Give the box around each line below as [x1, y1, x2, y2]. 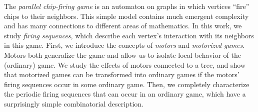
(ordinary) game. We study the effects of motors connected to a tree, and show [4, 59, 246, 70]
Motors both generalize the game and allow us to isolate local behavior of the [4, 49, 241, 60]
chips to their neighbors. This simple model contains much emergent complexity [4, 10, 249, 21]
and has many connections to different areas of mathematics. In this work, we [4, 20, 242, 31]
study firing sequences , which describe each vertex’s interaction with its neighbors [4, 30, 254, 40]
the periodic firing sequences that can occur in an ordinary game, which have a [4, 89, 246, 99]
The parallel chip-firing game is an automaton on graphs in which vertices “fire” [4, 1, 249, 11]
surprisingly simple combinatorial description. [4, 98, 143, 109]
